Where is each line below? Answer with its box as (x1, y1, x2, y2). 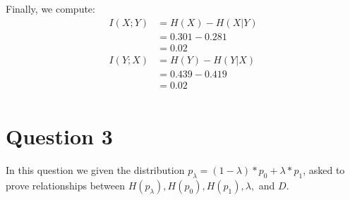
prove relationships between (6, 177, 126, 192)
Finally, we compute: (6, 1, 95, 15)
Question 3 (6, 122, 113, 150)
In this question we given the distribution (6, 162, 185, 177)
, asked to (303, 162, 345, 177)
